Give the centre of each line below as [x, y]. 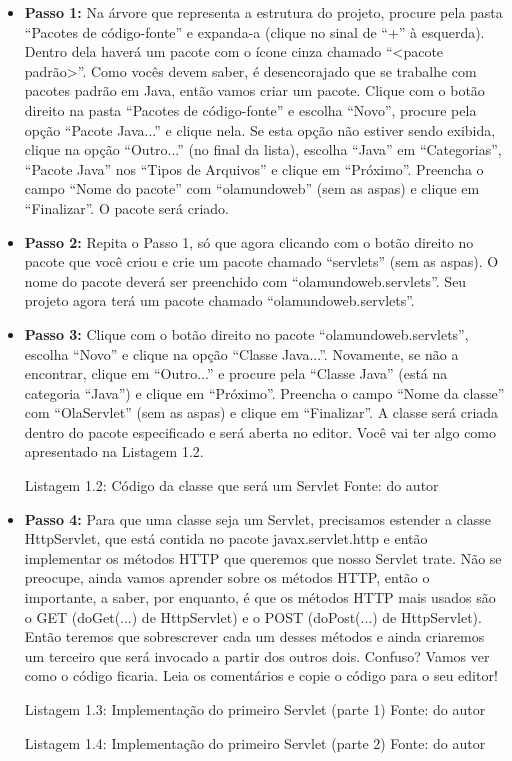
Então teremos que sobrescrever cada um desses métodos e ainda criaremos [254, 636]
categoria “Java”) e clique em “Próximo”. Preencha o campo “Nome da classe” [264, 392]
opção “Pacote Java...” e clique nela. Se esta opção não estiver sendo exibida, [260, 129]
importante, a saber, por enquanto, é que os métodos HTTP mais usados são [260, 597]
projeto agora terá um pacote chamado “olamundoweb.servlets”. [219, 300]
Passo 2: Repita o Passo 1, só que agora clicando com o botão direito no [249, 241]
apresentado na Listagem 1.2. [114, 451]
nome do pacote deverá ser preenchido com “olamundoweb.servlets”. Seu [245, 280]
